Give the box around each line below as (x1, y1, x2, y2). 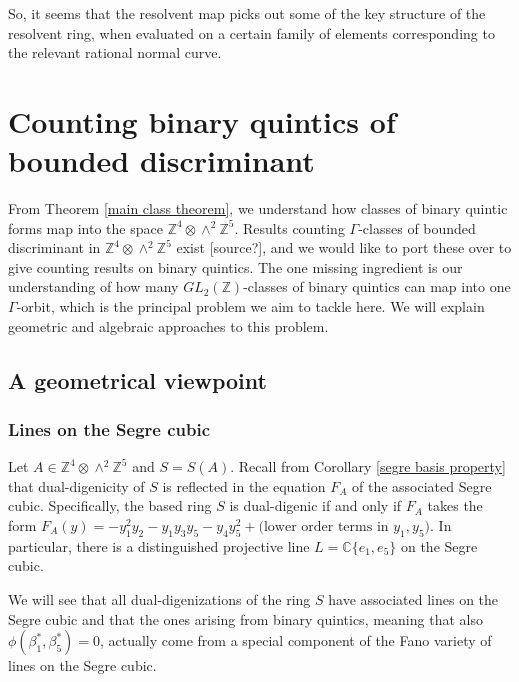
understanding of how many (8, 276, 179, 297)
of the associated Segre (352, 475, 492, 496)
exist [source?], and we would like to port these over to (176, 237, 512, 258)
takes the (427, 495, 483, 516)
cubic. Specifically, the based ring (8, 495, 212, 516)
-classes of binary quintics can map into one (243, 276, 511, 297)
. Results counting (234, 217, 345, 238)
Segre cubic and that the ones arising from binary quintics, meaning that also (8, 608, 483, 629)
